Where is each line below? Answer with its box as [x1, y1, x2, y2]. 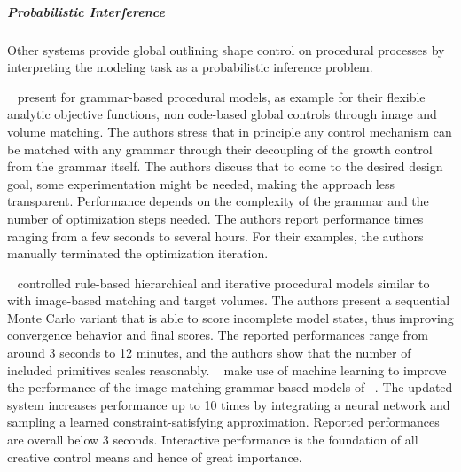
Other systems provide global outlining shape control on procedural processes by [7, 40, 445, 59]
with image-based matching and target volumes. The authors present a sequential [7, 291, 450, 310]
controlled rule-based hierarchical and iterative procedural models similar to [17, 273, 430, 292]
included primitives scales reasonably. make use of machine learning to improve [7, 360, 447, 379]
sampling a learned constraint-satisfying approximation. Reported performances [7, 413, 440, 431]
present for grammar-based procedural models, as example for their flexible [17, 87, 426, 106]
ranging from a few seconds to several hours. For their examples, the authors [7, 226, 424, 245]
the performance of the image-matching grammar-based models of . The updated [7, 378, 453, 397]
